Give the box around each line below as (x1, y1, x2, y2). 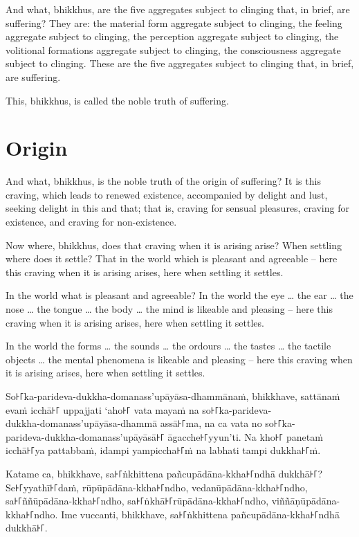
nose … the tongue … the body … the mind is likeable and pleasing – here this (6, 302, 333, 316)
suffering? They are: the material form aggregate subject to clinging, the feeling (6, 15, 342, 30)
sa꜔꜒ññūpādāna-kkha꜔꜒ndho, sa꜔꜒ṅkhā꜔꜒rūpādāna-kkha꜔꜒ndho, (6, 493, 269, 508)
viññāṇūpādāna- (271, 493, 340, 508)
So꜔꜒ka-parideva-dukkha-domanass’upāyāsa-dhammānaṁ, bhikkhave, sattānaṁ (6, 389, 340, 403)
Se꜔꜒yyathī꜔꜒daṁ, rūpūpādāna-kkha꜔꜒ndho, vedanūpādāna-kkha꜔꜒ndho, (6, 480, 308, 494)
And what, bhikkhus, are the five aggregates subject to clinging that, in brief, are (6, 2, 350, 16)
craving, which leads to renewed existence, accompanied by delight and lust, (6, 187, 328, 201)
